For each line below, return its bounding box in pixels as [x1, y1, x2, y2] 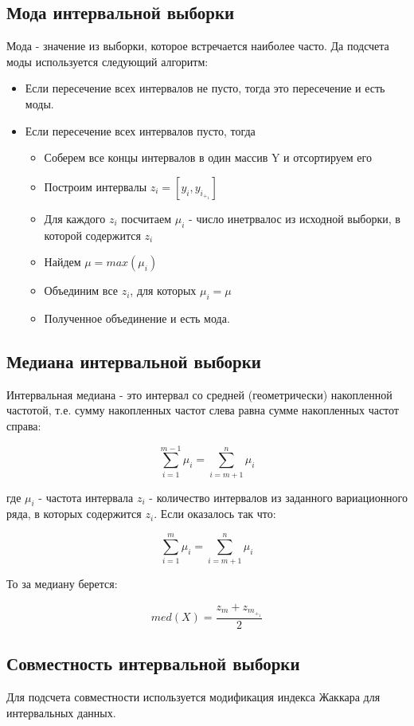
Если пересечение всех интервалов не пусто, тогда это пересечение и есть [25, 80, 385, 96]
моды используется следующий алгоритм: [6, 53, 209, 69]
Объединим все [44, 282, 118, 299]
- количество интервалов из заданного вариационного [149, 489, 408, 505]
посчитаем [121, 210, 172, 226]
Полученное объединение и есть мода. [44, 309, 230, 326]
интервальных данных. [6, 704, 116, 720]
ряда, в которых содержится [6, 505, 142, 522]
